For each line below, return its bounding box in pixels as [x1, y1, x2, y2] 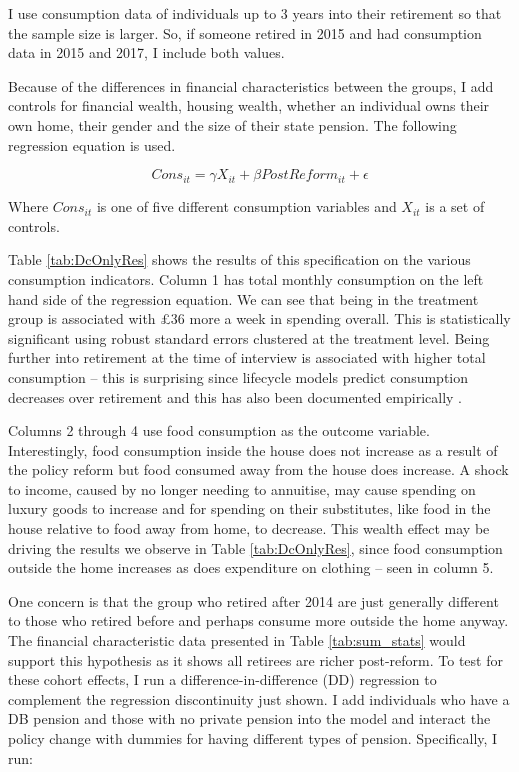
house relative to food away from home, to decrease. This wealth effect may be [8, 518, 490, 539]
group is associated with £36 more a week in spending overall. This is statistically [8, 308, 511, 329]
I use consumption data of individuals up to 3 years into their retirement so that [8, 3, 502, 23]
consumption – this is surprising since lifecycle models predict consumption [8, 366, 469, 387]
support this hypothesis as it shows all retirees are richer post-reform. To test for [8, 649, 503, 670]
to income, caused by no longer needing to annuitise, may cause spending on [8, 478, 476, 499]
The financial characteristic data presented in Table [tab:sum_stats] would [8, 630, 466, 651]
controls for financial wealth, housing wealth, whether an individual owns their [8, 95, 490, 116]
